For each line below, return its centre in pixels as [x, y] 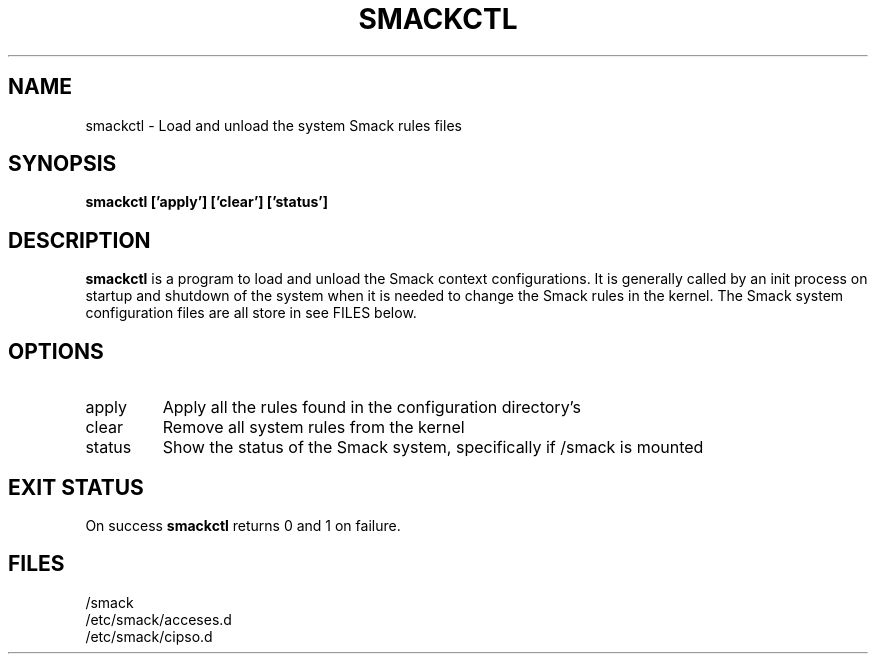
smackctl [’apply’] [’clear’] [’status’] [206, 202]
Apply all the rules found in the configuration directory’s [372, 407]
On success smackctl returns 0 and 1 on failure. [243, 525]
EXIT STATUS [76, 487]
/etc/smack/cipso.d [149, 636]
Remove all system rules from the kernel [313, 427]
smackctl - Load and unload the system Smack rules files [273, 125]
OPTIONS [56, 351]
